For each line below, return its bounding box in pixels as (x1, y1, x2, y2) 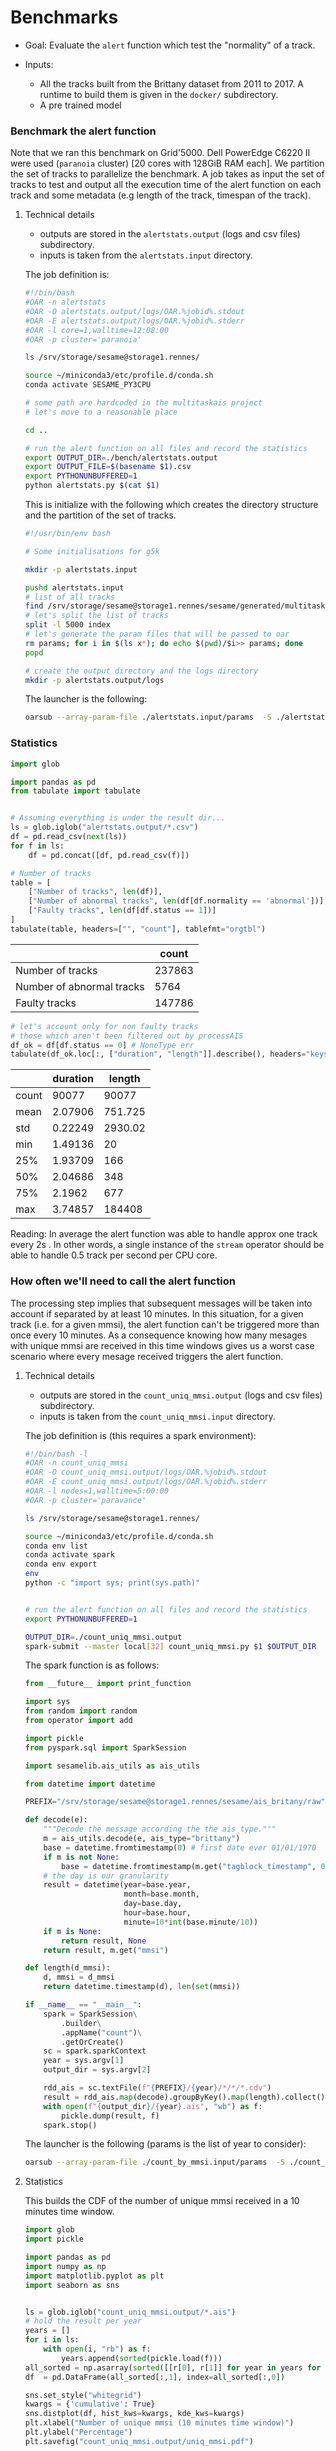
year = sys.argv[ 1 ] (43, 2056, 125, 2066)
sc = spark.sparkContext (43, 2046, 147, 2056)
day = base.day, (123, 1899, 183, 1909)
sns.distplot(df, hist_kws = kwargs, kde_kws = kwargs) (24, 2409, 245, 2419)
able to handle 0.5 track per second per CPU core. (10, 1249, 218, 1261)
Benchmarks (10, 6, 119, 29)
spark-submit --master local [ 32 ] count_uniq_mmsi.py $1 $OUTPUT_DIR (24, 1641, 317, 1651)
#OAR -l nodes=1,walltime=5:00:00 (24, 1486, 169, 1496)
